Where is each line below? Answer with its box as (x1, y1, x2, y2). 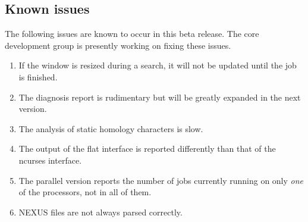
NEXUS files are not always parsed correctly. (18, 205, 183, 218)
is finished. (18, 70, 58, 83)
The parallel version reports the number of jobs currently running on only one (18, 174, 304, 186)
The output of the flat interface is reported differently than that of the (18, 142, 276, 155)
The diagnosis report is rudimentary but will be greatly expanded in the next (18, 90, 301, 103)
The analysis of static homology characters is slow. (18, 122, 203, 135)
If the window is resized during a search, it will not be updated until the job (18, 59, 297, 71)
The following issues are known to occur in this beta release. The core (5, 27, 259, 40)
